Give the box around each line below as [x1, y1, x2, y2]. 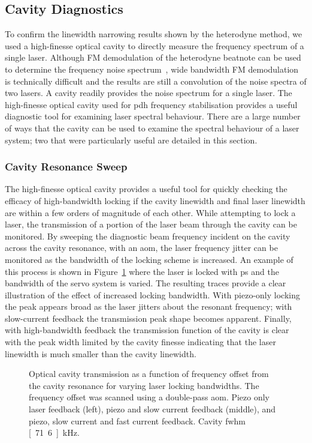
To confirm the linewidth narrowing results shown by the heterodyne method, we [5, 28, 302, 40]
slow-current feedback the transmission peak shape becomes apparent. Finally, [5, 312, 292, 324]
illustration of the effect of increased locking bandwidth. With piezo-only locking [5, 288, 300, 301]
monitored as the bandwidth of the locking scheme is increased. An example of [5, 253, 293, 265]
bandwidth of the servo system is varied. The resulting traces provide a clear [5, 277, 286, 289]
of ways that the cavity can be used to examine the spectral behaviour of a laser [5, 121, 299, 134]
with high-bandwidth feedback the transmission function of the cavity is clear [5, 324, 289, 336]
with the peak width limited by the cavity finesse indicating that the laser [5, 336, 276, 348]
